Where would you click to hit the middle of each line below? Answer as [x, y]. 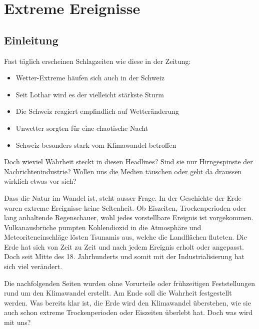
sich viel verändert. [33, 266]
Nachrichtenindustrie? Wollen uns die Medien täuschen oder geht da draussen [123, 171]
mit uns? [17, 322]
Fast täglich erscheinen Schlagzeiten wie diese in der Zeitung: [97, 61]
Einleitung [31, 40]
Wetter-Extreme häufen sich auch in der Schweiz [90, 78]
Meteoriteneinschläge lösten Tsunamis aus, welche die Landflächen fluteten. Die [125, 237]
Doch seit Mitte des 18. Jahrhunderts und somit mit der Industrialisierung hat [124, 256]
